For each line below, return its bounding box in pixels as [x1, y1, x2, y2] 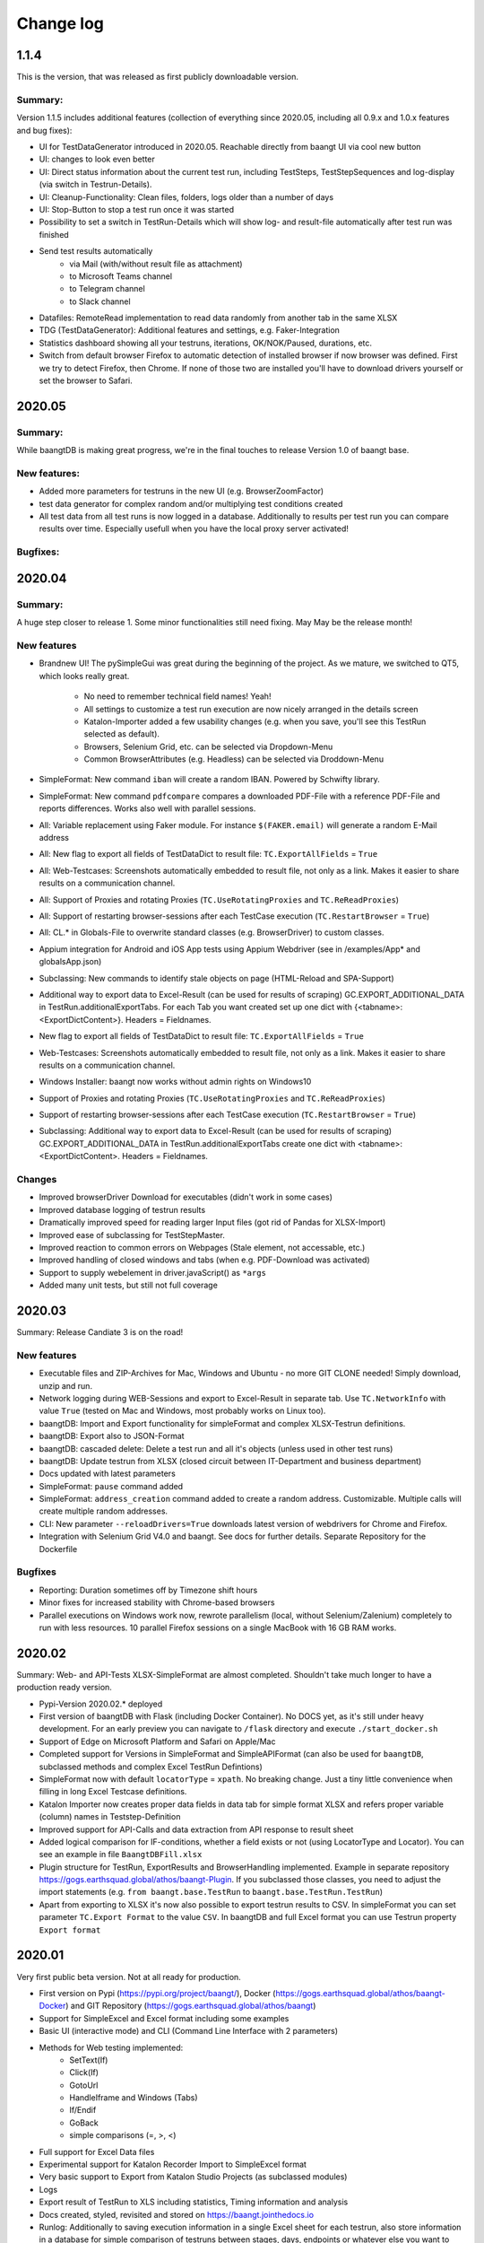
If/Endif [69, 2105, 97, 2116]
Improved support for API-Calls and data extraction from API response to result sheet [39, 1824, 354, 1835]
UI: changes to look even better [39, 153, 156, 165]
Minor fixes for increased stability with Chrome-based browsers [39, 1597, 275, 1608]
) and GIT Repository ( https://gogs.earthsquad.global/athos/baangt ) [65, 2001, 316, 2012]
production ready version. [16, 1682, 112, 1693]
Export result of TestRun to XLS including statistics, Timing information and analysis [39, 2196, 349, 2207]
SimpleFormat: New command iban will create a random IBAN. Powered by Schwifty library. [39, 774, 380, 785]
